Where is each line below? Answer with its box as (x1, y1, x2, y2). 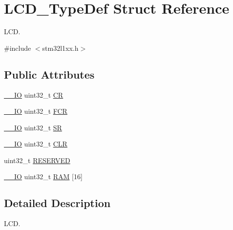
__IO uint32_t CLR (4, 139, 67, 149)
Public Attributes (4, 66, 95, 82)
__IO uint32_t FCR (4, 106, 67, 116)
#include (4, 42, 31, 53)
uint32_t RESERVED (4, 155, 70, 165)
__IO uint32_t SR (4, 122, 62, 132)
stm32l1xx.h (42, 42, 79, 53)
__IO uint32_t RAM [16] (4, 171, 83, 182)
